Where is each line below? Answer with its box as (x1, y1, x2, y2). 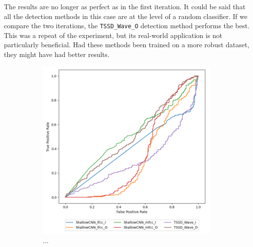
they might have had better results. (4, 49, 110, 59)
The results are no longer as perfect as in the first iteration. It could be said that (4, 1, 246, 11)
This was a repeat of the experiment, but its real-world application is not (4, 30, 223, 40)
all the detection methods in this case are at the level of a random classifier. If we (4, 11, 248, 21)
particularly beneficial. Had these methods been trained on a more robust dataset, (4, 39, 250, 50)
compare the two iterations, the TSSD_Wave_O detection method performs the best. (4, 20, 250, 31)
